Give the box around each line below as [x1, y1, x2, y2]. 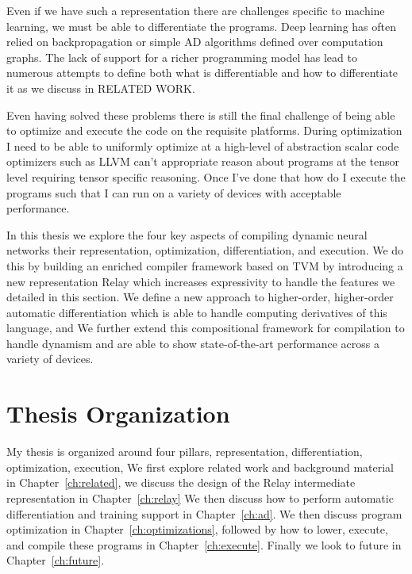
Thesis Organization [6, 397, 230, 430]
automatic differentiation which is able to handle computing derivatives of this [6, 304, 387, 320]
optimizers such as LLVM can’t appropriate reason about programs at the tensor [6, 153, 400, 170]
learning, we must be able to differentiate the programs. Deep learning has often [6, 17, 396, 34]
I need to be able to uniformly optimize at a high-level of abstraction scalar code [6, 137, 399, 154]
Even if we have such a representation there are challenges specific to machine [6, 2, 385, 18]
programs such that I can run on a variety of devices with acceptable [6, 184, 341, 201]
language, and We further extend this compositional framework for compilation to [6, 320, 405, 336]
